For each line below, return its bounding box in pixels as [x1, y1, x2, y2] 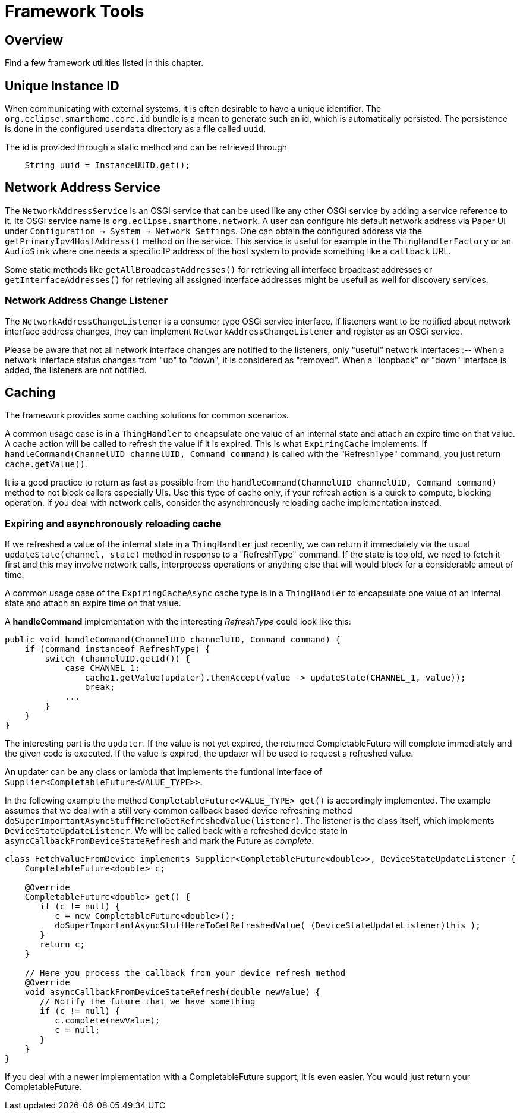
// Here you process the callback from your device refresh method [24, 968, 346, 978]
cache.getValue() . [5, 459, 87, 470]
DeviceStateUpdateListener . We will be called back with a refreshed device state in [5, 826, 348, 836]
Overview [5, 32, 64, 48]
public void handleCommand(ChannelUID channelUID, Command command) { [5, 635, 341, 645]
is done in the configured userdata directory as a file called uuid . [5, 124, 266, 134]
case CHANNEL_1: [65, 663, 140, 673]
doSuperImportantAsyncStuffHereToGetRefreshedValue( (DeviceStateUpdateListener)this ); [55, 921, 481, 931]
